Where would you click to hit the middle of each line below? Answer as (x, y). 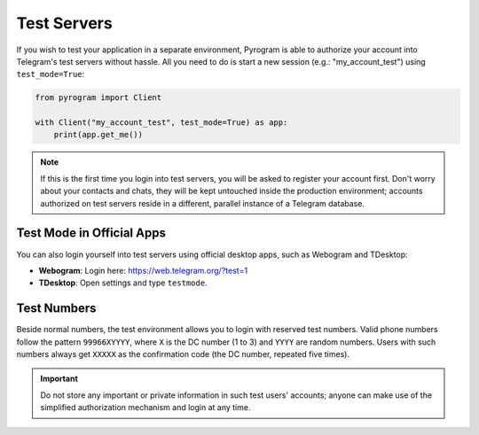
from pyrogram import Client (98, 98)
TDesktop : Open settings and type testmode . (123, 283)
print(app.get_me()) (98, 135)
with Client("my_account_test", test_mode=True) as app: (161, 123)
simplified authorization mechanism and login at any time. (145, 408)
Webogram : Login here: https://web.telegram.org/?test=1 (143, 270)
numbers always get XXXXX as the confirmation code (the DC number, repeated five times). (183, 354)
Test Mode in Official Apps (91, 233)
